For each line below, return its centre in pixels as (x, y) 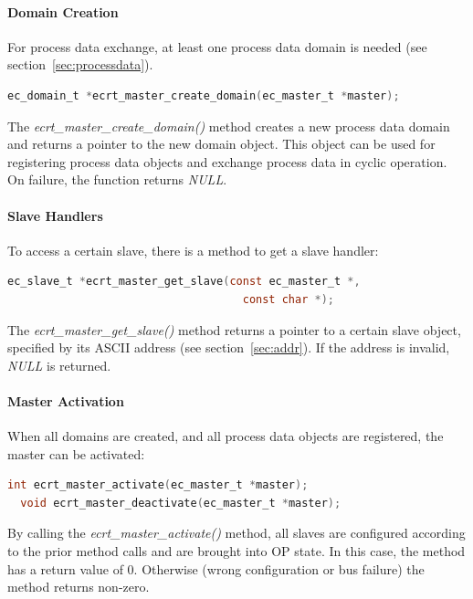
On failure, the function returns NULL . (117, 179)
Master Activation (66, 400)
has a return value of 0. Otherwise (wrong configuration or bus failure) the (216, 568)
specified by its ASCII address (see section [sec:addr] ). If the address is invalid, (229, 347)
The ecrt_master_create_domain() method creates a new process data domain (229, 126)
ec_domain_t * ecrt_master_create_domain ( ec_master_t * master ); (204, 95)
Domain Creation (63, 11)
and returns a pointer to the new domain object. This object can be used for (221, 144)
